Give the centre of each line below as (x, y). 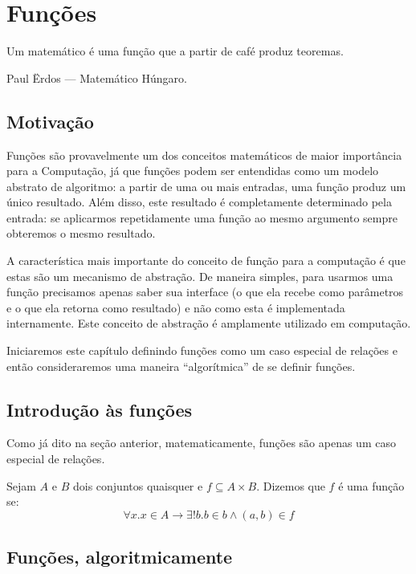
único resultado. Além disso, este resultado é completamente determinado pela (199, 202)
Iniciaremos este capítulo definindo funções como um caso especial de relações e (202, 350)
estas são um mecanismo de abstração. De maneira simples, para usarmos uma (200, 276)
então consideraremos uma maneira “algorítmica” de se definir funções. (181, 366)
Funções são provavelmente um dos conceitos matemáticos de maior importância (204, 155)
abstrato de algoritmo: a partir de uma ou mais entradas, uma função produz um (206, 186)
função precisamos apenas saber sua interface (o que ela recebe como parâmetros (205, 292)
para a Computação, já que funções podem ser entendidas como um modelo (193, 171)
